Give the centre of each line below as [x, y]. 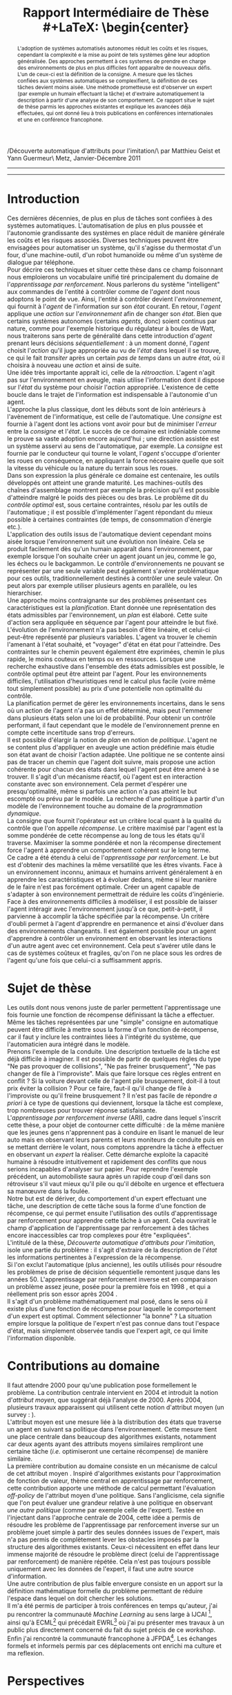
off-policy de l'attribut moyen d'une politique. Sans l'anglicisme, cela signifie [116, 1495]
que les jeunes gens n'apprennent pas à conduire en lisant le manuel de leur [116, 1132]
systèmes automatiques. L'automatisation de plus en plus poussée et [105, 225]
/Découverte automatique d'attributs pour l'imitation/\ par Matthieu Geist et [114, 151]
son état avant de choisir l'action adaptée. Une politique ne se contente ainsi [116, 754]
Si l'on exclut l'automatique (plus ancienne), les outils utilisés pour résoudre [115, 1264]
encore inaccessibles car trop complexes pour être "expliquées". [99, 1235]
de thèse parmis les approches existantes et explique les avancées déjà [104, 106]
